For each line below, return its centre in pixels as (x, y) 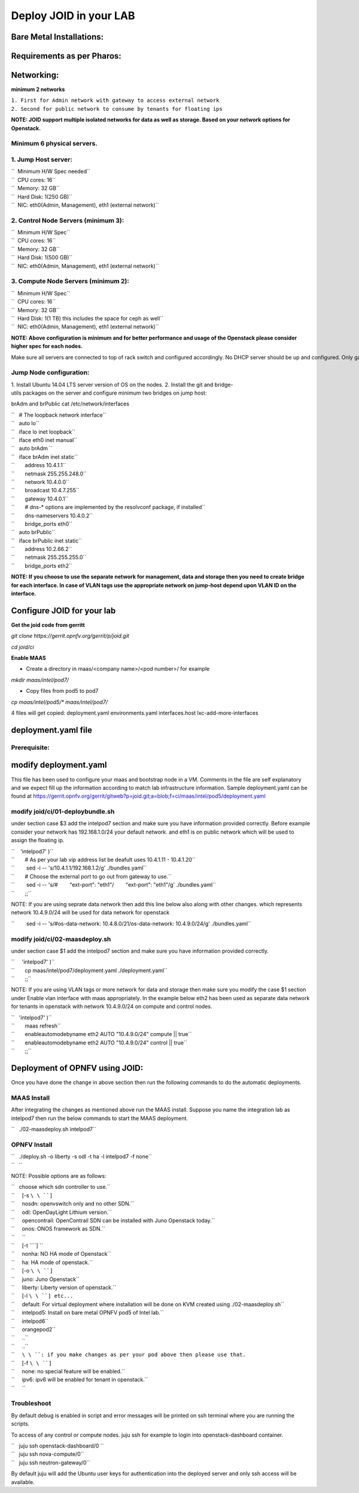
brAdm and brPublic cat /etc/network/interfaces (70, 404)
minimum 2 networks (38, 89)
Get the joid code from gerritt (48, 625)
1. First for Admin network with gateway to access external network (115, 101)
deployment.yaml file (52, 730)
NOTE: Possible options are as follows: (59, 1176)
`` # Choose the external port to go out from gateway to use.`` (91, 876)
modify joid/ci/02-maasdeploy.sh (61, 939)
